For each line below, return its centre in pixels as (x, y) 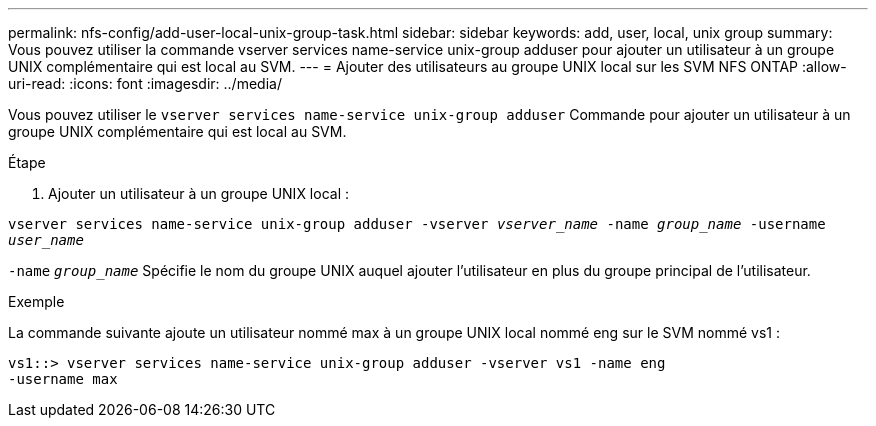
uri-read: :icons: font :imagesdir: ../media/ (145, 83)
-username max (63, 379)
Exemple (36, 301)
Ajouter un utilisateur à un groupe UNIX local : (199, 193)
